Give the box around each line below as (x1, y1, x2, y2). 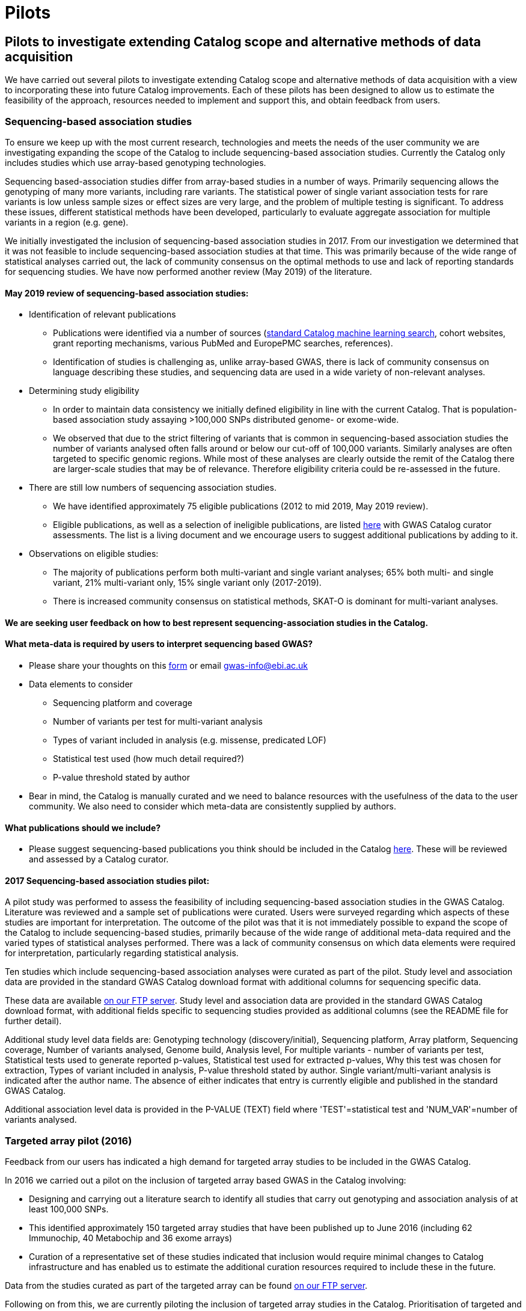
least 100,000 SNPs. (29, 1204, 109, 1215)
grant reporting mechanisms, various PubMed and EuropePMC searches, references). (53, 338, 393, 349)
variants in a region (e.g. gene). (5, 216, 129, 227)
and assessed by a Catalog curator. (29, 854, 169, 865)
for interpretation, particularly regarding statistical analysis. (5, 948, 239, 959)
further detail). (5, 1016, 62, 1027)
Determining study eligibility (29, 385, 139, 396)
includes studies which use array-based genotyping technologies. (5, 157, 266, 168)
